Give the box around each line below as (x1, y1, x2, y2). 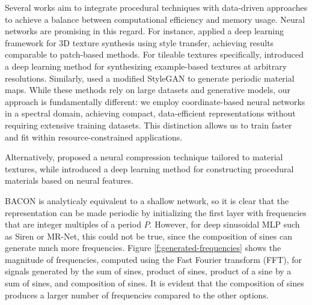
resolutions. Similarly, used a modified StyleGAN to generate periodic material (5, 71, 295, 84)
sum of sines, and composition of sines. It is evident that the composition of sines (5, 277, 304, 289)
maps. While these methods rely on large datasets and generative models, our (5, 83, 291, 96)
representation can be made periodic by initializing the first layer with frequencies (5, 206, 307, 219)
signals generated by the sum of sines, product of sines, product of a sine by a (5, 265, 292, 277)
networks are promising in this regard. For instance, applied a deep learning (5, 25, 284, 37)
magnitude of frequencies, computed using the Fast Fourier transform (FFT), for (5, 253, 302, 265)
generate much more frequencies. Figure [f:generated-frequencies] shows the (5, 241, 281, 254)
